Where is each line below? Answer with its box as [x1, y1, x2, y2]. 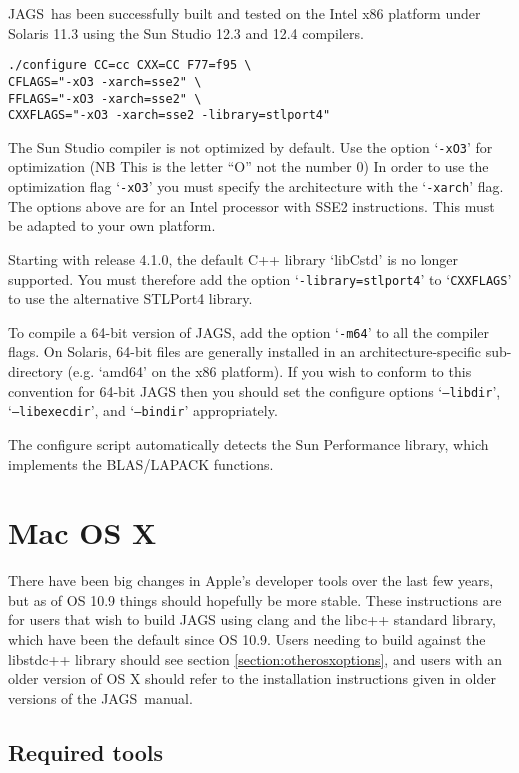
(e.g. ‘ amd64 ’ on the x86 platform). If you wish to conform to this [67, 361, 472, 381]
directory [8, 361, 63, 381]
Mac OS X [8, 512, 157, 553]
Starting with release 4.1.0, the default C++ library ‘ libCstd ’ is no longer [8, 248, 459, 269]
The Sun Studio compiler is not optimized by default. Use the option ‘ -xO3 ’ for [8, 136, 493, 157]
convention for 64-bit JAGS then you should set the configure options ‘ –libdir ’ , [8, 380, 501, 401]
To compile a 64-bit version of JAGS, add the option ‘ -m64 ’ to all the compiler [8, 321, 490, 342]
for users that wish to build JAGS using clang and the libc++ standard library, [8, 609, 496, 630]
